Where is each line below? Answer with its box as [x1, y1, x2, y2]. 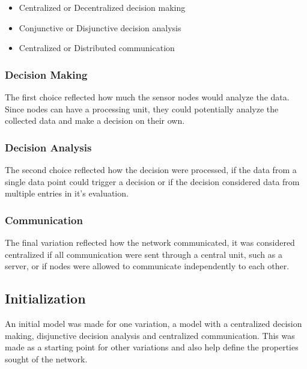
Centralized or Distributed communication [19, 41, 175, 54]
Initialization [5, 289, 86, 308]
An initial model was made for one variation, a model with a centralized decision [5, 317, 302, 329]
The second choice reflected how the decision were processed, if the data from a [5, 163, 297, 175]
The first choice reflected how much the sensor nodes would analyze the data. [5, 91, 290, 103]
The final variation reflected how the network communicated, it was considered [5, 236, 295, 248]
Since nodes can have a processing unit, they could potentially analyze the [5, 102, 279, 115]
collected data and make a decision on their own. [5, 114, 185, 127]
